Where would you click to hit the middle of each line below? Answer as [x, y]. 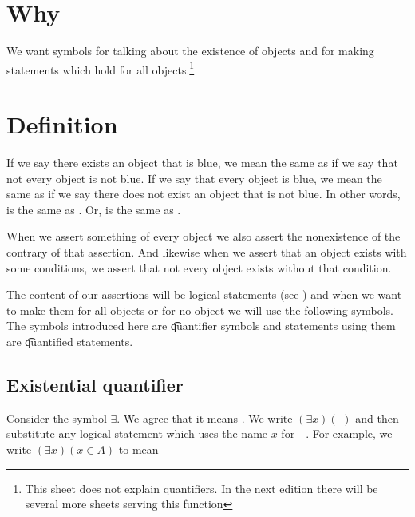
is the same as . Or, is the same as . [94, 209]
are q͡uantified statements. [70, 342]
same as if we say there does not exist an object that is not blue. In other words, [204, 194]
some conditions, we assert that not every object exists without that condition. [199, 267]
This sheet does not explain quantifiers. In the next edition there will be [202, 488]
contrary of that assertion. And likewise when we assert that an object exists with [207, 252]
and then [377, 418]
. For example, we [349, 433]
